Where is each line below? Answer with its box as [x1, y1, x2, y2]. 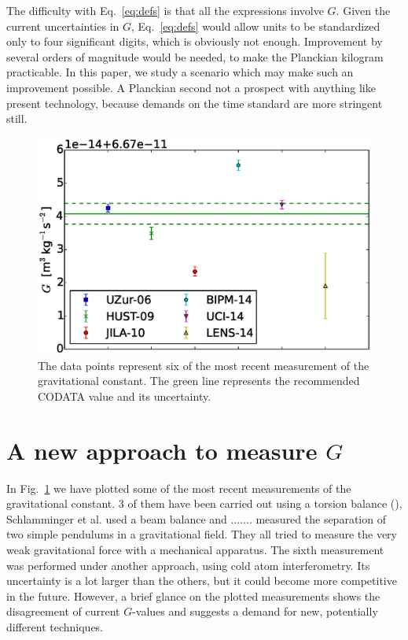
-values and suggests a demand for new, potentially [132, 603, 378, 620]
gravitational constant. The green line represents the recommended [38, 372, 360, 389]
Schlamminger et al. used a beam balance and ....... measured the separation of [6, 510, 386, 527]
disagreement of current [6, 603, 120, 620]
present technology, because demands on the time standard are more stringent [6, 94, 383, 111]
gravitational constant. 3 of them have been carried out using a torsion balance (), [6, 495, 402, 512]
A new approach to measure [6, 434, 318, 466]
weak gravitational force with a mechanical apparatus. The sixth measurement [6, 541, 384, 557]
